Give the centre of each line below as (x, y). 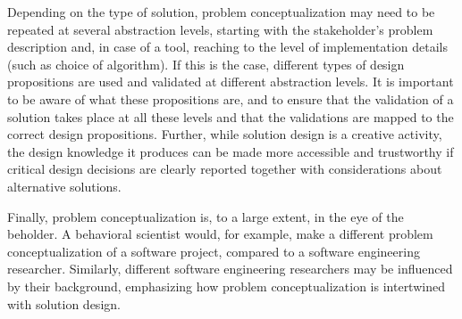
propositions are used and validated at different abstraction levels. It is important (231, 82)
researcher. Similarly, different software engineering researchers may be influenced (230, 269)
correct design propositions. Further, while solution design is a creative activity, (225, 134)
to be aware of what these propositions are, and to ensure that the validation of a (231, 98)
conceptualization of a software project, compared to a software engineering (214, 251)
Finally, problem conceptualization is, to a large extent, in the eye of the (206, 216)
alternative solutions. (64, 186)
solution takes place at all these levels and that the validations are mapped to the (231, 116)
